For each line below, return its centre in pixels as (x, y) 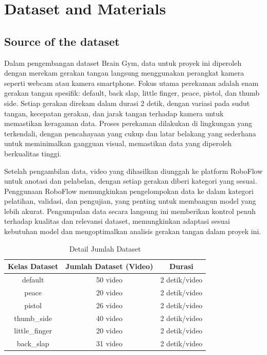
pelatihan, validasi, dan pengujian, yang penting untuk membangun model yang (130, 201)
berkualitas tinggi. (33, 153)
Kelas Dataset (33, 266)
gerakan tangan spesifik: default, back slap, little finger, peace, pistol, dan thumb (132, 93)
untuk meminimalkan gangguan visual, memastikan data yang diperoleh (118, 143)
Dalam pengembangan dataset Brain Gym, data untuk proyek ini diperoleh (123, 63)
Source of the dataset (62, 41)
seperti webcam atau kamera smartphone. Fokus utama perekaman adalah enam (131, 83)
